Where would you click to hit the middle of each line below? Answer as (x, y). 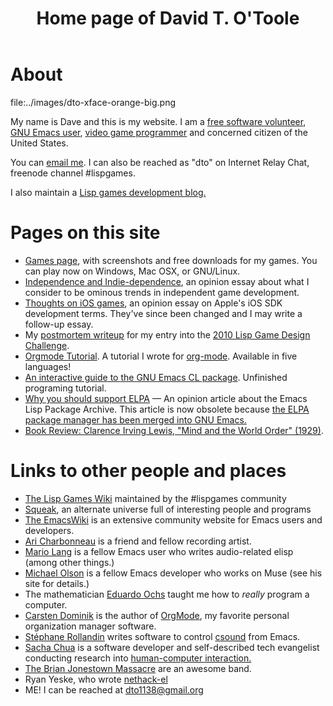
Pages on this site (85, 233)
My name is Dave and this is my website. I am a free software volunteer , (158, 121)
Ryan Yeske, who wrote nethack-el (96, 679)
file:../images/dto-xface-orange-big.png (93, 102)
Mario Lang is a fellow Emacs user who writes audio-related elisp (159, 551)
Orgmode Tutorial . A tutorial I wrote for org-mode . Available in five (161, 356)
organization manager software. (90, 626)
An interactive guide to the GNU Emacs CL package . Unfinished (156, 377)
